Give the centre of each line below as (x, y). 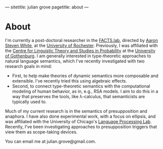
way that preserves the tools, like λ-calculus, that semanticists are (78, 96)
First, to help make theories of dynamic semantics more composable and (85, 76)
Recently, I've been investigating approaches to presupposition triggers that (81, 127)
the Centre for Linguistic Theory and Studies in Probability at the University (80, 50)
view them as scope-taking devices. (41, 132)
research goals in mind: (28, 66)
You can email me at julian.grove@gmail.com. (51, 141)
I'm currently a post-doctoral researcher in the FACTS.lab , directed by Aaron (81, 40)
